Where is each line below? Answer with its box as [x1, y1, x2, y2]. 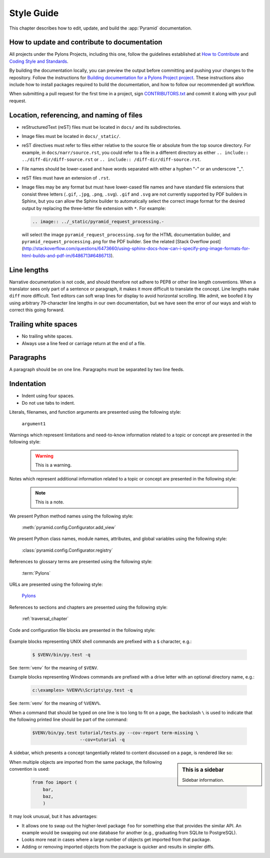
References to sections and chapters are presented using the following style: [9, 604, 167, 610]
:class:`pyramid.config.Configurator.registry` [21, 547, 113, 553]
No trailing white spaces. [21, 333, 73, 339]
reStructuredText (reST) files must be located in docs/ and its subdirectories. [21, 124, 182, 130]
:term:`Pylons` [21, 570, 51, 576]
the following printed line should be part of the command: [9, 717, 128, 723]
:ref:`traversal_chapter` [21, 616, 69, 622]
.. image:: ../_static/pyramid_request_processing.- [32, 219, 164, 224]
